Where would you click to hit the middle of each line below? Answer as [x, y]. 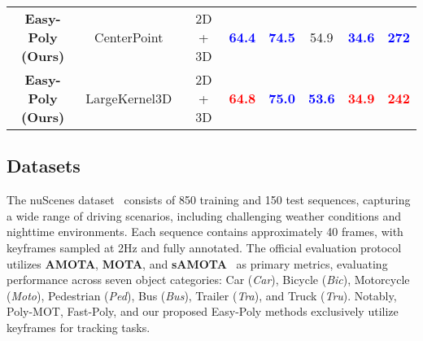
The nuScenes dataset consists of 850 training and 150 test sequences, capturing [209, 200]
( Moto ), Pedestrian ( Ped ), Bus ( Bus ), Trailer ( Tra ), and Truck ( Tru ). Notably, [202, 295]
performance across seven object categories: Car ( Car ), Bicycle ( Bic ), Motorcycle [208, 280]
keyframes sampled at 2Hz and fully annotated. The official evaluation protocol [204, 247]
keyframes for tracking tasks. [78, 327]
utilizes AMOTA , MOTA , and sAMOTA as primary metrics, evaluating [197, 263]
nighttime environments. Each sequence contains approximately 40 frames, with [205, 232]
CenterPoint [129, 37]
